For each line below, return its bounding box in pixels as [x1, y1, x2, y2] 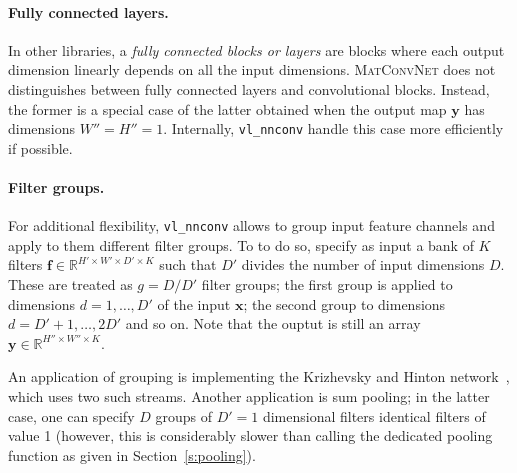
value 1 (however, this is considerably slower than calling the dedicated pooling [8, 425, 493, 446]
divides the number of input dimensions [241, 254, 485, 275]
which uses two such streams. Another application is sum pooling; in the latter [8, 386, 490, 407]
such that [159, 254, 217, 275]
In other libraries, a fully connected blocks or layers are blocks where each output [8, 39, 505, 60]
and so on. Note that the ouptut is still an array [125, 313, 421, 334]
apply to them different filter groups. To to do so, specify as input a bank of [8, 234, 474, 255]
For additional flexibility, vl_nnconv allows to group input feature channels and [8, 215, 495, 236]
